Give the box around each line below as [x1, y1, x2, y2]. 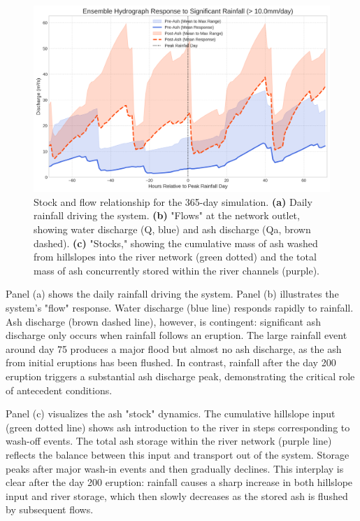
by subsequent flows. [6, 502, 94, 517]
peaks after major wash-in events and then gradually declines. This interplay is [6, 461, 344, 475]
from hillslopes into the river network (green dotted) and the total [34, 249, 317, 264]
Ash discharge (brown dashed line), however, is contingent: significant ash [6, 314, 321, 328]
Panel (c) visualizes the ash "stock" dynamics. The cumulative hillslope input [6, 406, 336, 421]
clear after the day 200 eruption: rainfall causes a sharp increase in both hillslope [6, 475, 353, 489]
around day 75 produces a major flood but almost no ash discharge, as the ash [6, 341, 342, 356]
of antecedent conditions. [6, 382, 113, 397]
